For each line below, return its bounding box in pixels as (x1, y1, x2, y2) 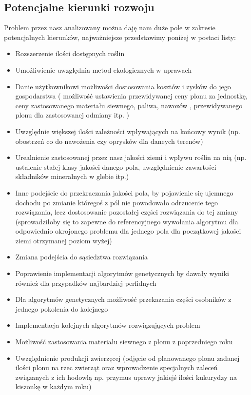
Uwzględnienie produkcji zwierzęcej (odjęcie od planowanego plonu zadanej (15, 353, 240, 363)
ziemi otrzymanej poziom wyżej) (15, 235, 112, 245)
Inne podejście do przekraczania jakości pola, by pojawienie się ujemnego (15, 187, 233, 197)
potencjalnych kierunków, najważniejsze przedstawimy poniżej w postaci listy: (4, 32, 236, 42)
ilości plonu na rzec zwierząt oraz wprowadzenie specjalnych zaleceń (15, 362, 218, 373)
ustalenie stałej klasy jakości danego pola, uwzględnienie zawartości (15, 161, 216, 172)
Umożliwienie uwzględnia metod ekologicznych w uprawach (15, 64, 192, 75)
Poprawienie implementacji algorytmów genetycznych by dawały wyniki (15, 268, 229, 278)
